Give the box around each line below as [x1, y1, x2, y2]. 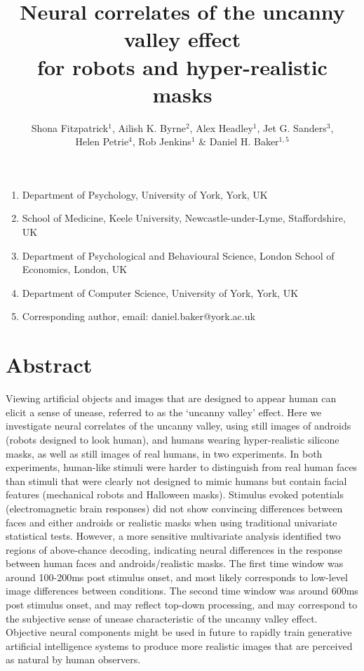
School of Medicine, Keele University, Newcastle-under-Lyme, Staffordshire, [22, 211, 346, 225]
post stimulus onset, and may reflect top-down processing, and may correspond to [6, 597, 358, 612]
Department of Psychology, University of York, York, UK [22, 187, 268, 201]
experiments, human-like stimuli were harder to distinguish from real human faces [6, 460, 358, 474]
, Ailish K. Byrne [112, 120, 186, 135]
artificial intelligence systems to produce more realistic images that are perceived [6, 638, 353, 653]
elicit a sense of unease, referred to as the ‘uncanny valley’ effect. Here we [6, 404, 322, 419]
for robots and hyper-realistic [37, 52, 328, 81]
